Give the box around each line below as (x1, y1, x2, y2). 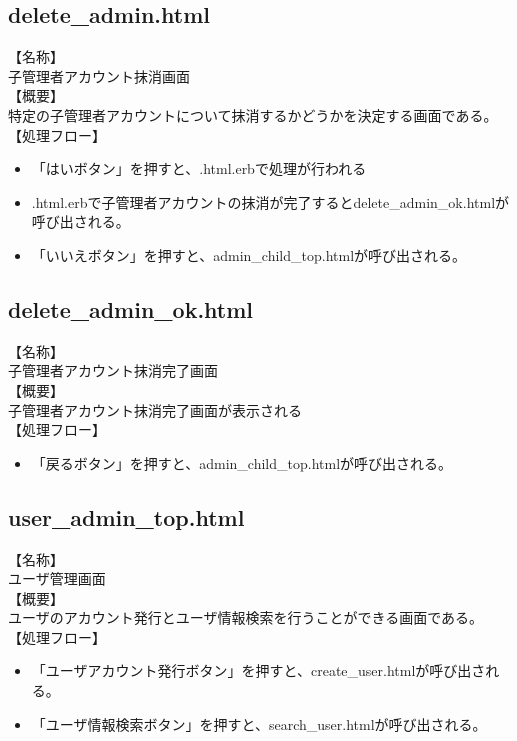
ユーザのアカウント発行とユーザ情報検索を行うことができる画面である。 (8, 607, 484, 628)
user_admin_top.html (8, 501, 245, 532)
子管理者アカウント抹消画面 (8, 65, 190, 86)
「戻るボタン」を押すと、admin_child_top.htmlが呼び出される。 (31, 452, 453, 473)
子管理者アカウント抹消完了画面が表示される (8, 399, 302, 420)
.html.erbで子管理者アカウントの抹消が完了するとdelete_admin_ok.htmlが (31, 191, 510, 212)
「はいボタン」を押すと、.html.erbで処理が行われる (31, 158, 367, 179)
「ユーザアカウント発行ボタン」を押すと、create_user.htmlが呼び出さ (31, 660, 486, 681)
